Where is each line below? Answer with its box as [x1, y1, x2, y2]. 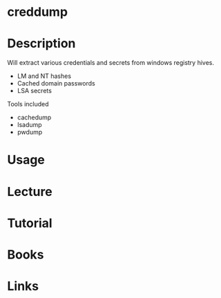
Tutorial [7, 215, 53, 231]
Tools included [7, 100, 50, 108]
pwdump [17, 128, 43, 137]
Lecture [7, 183, 53, 199]
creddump [7, 4, 68, 20]
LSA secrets [17, 87, 52, 95]
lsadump [17, 121, 43, 129]
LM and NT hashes [17, 72, 71, 80]
